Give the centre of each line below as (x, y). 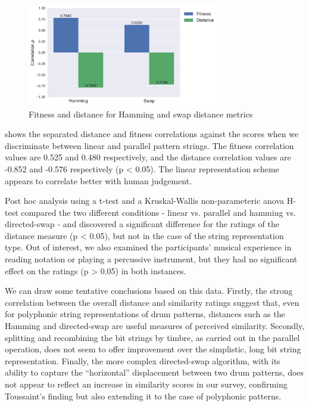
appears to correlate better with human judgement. (99, 180)
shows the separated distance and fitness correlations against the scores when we (152, 134)
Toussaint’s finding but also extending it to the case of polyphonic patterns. (143, 396)
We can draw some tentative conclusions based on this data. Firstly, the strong (149, 291)
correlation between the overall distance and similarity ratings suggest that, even (152, 302)
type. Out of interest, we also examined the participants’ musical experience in (148, 247)
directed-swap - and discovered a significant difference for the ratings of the (142, 224)
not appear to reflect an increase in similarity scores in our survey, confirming (146, 384)
